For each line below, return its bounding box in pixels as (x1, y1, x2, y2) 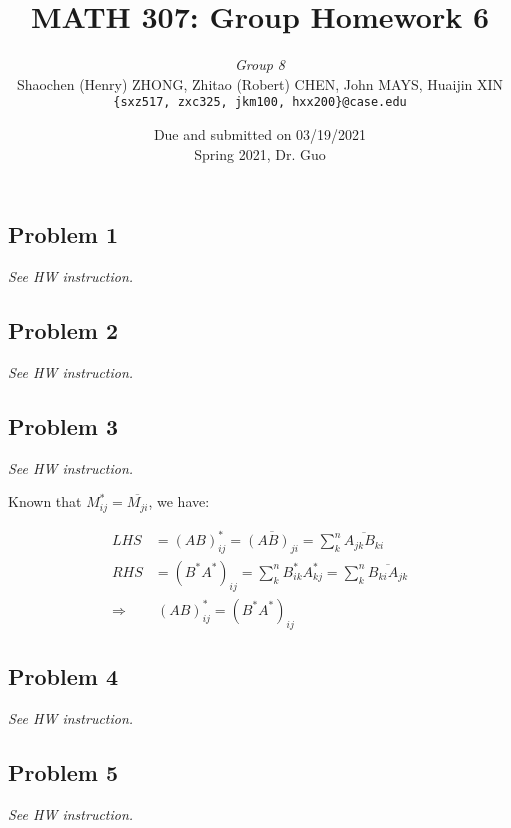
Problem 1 (8, 219, 118, 250)
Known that (8, 491, 82, 512)
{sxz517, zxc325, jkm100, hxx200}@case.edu (113, 95, 407, 110)
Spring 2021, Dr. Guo (194, 143, 326, 164)
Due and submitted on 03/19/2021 (153, 123, 367, 144)
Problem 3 (8, 410, 118, 441)
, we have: (148, 491, 210, 512)
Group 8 (234, 54, 286, 75)
